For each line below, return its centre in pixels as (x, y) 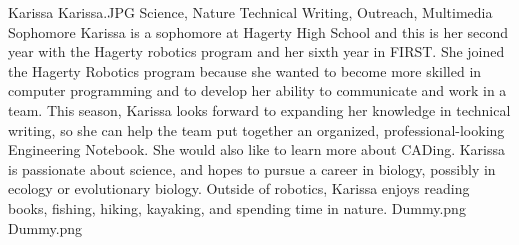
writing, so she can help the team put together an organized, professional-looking (256, 129)
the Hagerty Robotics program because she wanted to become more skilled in (245, 70)
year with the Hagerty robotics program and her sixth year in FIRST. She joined (256, 51)
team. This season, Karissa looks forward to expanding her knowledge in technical (259, 109)
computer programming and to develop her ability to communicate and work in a (257, 90)
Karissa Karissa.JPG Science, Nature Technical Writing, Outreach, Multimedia (250, 12)
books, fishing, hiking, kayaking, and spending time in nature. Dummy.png (237, 207)
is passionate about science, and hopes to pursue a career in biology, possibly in (252, 168)
